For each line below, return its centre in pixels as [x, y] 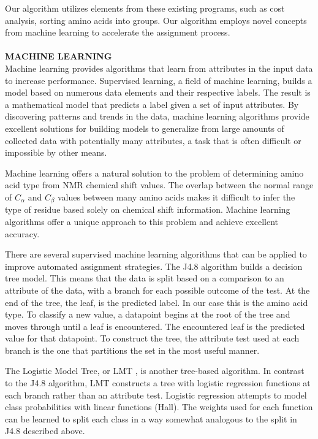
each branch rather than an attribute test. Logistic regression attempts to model [156, 395]
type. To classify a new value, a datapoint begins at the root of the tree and [148, 314]
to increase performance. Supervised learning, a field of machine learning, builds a [159, 80]
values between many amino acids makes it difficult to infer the [176, 197]
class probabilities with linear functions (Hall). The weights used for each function [159, 407]
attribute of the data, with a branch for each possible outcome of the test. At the [157, 290]
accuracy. [22, 233]
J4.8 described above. [45, 431]
